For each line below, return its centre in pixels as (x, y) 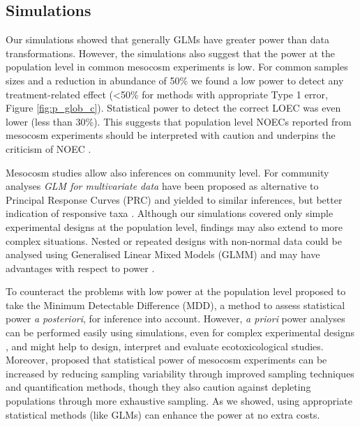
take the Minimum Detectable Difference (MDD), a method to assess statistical (175, 305)
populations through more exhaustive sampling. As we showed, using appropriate (179, 401)
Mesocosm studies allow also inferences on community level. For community (167, 172)
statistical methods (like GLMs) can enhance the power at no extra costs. (163, 414)
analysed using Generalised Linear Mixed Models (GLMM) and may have (163, 254)
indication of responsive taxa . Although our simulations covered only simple (170, 213)
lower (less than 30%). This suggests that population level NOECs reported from (179, 121)
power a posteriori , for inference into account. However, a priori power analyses (175, 319)
